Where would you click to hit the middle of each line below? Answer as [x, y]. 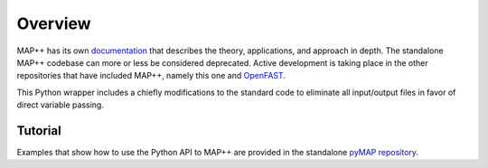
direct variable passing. [60, 105]
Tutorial [39, 131]
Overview [54, 23]
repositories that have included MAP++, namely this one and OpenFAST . [151, 76]
